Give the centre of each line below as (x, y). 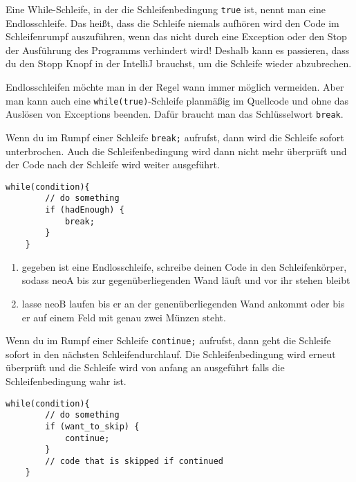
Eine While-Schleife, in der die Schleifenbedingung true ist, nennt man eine (166, 9)
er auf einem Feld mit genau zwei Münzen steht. (124, 317)
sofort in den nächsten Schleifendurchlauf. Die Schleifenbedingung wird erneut (171, 354)
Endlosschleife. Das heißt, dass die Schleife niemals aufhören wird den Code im (172, 23)
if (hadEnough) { (85, 210)
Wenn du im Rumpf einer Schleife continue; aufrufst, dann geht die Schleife (168, 340)
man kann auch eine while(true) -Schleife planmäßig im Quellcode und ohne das (177, 100)
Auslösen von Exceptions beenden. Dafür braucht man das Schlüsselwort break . (175, 114)
